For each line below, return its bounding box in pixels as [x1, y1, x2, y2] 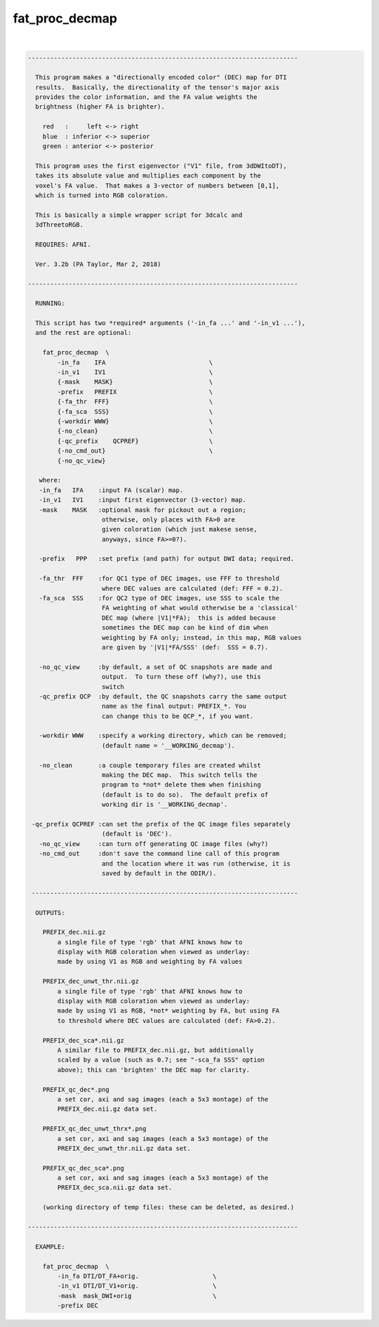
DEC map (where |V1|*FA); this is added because [102, 614, 277, 621]
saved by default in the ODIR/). [102, 869, 217, 877]
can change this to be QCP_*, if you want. [102, 712, 254, 720]
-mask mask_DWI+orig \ [57, 1292, 217, 1300]
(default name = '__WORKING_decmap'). [102, 741, 235, 749]
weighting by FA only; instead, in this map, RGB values [102, 633, 302, 642]
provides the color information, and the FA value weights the [35, 93, 258, 101]
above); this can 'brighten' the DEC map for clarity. [57, 1066, 251, 1074]
